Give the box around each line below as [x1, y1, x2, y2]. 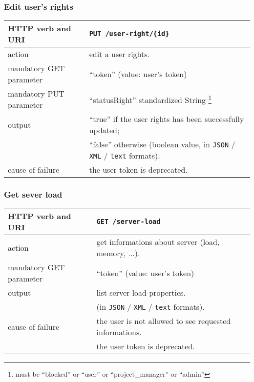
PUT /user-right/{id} [89, 30, 169, 38]
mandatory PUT [8, 88, 64, 100]
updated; [89, 124, 120, 136]
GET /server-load [96, 218, 161, 226]
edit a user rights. [89, 48, 150, 60]
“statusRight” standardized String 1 [89, 93, 212, 106]
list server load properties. [96, 287, 186, 299]
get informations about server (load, [96, 236, 220, 248]
